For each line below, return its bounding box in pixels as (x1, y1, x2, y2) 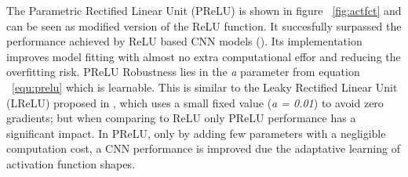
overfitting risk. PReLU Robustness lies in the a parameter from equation (6, 63, 360, 80)
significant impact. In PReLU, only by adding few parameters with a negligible (6, 125, 386, 141)
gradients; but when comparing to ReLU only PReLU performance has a (6, 110, 356, 126)
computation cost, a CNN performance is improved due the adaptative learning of (6, 140, 400, 157)
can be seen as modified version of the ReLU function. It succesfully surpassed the (6, 17, 402, 34)
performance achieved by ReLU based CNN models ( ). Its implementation (6, 33, 362, 49)
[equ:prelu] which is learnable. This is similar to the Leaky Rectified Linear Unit (12, 78, 398, 95)
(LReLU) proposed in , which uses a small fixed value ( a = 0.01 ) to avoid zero (6, 94, 384, 110)
